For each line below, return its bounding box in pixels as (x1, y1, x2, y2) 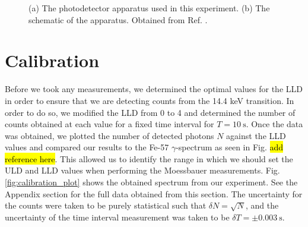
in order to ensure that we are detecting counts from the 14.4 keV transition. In (5, 94, 294, 106)
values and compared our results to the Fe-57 (5, 141, 169, 153)
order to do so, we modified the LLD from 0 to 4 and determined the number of (5, 106, 296, 118)
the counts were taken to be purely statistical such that (5, 199, 207, 212)
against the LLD (226, 129, 286, 141)
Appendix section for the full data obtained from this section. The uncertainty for (5, 187, 303, 200)
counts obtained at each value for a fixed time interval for (5, 118, 214, 130)
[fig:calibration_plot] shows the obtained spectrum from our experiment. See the (5, 176, 298, 188)
